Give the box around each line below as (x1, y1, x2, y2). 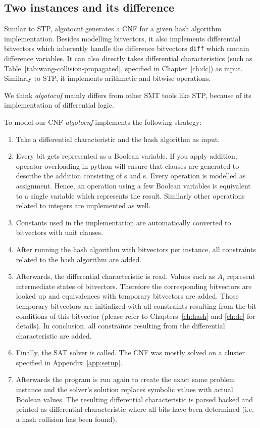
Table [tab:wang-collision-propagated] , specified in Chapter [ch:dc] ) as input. (4, 63, 243, 73)
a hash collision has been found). (16, 413, 117, 424)
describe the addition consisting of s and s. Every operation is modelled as (16, 170, 246, 181)
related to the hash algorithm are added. (16, 254, 142, 264)
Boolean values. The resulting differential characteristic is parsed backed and (16, 394, 253, 404)
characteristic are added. (16, 330, 92, 341)
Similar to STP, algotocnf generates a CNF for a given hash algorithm (4, 23, 222, 34)
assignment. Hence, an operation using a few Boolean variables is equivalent (16, 180, 251, 191)
